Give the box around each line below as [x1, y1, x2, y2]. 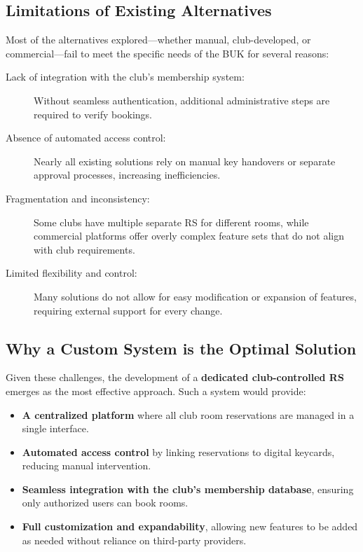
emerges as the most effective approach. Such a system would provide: [6, 383, 306, 398]
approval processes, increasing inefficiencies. [34, 167, 221, 182]
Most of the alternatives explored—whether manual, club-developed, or [6, 32, 311, 47]
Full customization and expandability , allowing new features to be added [22, 519, 358, 534]
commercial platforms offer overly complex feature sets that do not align [34, 228, 344, 243]
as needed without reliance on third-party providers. [22, 532, 247, 547]
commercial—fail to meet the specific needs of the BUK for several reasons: [6, 46, 329, 60]
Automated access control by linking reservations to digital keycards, [22, 444, 335, 459]
